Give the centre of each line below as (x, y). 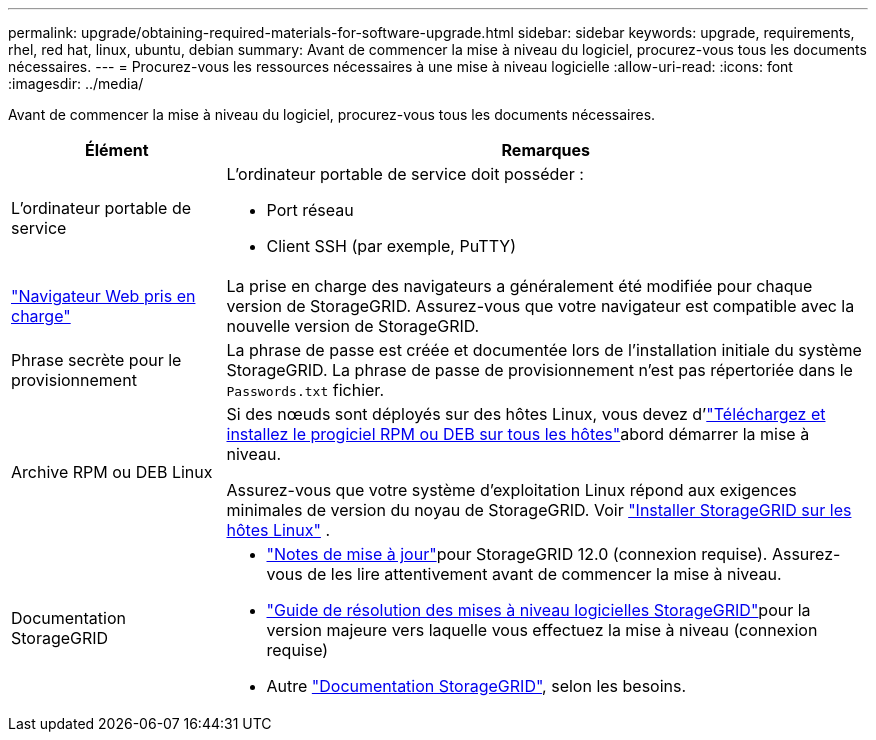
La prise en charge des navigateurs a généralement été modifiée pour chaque (519, 286)
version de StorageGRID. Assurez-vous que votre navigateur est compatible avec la (540, 306)
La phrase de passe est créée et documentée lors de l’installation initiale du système (544, 350)
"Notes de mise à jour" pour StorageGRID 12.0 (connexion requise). (517, 554)
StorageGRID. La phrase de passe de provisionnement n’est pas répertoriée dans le (539, 370)
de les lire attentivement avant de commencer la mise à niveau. (544, 574)
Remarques (545, 150)
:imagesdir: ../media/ (76, 83)
